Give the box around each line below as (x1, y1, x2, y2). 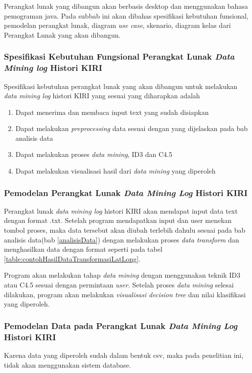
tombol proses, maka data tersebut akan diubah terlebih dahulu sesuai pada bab (4, 225, 246, 235)
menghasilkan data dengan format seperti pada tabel (4, 244, 162, 254)
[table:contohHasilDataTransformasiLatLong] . (4, 253, 141, 263)
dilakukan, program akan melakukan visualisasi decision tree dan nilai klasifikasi (4, 289, 246, 299)
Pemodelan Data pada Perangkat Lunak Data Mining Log (4, 319, 237, 331)
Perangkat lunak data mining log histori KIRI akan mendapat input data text (4, 205, 238, 216)
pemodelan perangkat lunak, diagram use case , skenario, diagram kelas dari (4, 20, 231, 30)
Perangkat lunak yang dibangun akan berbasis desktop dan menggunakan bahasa (4, 1, 248, 11)
